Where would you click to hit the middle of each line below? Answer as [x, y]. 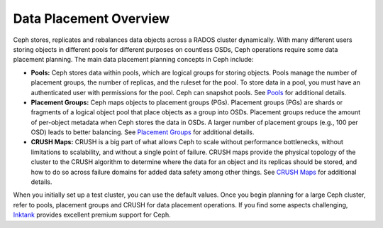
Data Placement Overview [91, 18]
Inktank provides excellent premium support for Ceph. [92, 215]
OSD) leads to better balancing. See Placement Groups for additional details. [143, 132]
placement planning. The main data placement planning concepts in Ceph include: [133, 60]
